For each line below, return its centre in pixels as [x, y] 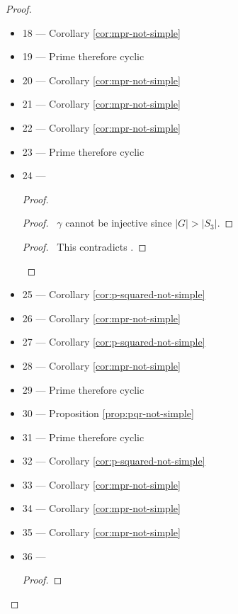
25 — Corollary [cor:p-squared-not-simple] [114, 294]
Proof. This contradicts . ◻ [84, 246]
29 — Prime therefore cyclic [83, 389]
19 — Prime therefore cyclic [83, 56]
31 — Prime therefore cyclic [83, 437]
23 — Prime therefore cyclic [83, 151]
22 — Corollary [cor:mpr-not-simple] [101, 127]
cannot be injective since [119, 223]
